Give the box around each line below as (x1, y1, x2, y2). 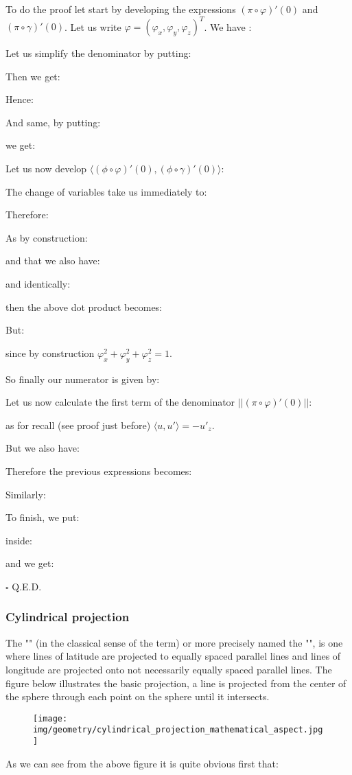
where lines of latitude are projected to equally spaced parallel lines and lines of (5, 649, 341, 663)
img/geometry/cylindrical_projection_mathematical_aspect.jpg (33, 725, 323, 735)
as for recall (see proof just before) (5, 417, 151, 432)
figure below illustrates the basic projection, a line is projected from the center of (5, 675, 347, 690)
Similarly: (5, 487, 46, 501)
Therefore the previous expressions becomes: (5, 463, 192, 478)
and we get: (5, 556, 54, 570)
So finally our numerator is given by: (5, 371, 160, 386)
